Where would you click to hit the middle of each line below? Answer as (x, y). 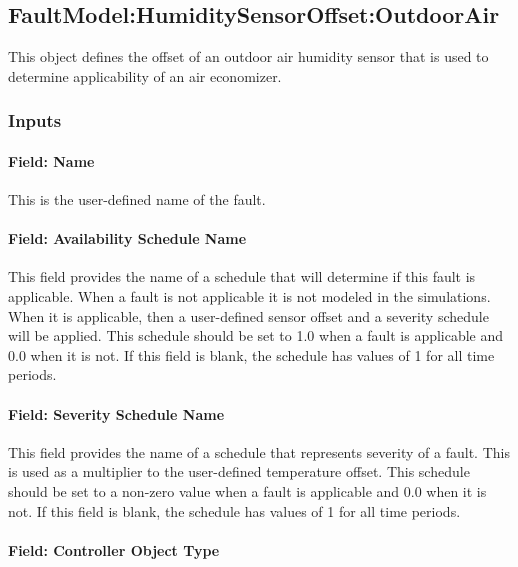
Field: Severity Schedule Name (116, 413)
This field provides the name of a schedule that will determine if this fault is (242, 276)
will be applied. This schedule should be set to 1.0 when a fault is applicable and (256, 335)
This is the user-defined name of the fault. (137, 199)
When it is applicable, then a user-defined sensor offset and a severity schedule (248, 315)
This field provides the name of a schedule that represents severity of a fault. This (259, 451)
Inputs (35, 120)
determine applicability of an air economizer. (145, 75)
